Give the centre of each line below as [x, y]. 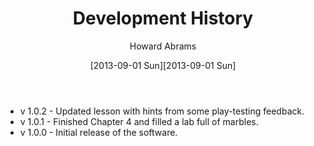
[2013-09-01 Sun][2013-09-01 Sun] [163, 65]
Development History [163, 18]
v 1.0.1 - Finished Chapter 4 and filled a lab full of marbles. [139, 121]
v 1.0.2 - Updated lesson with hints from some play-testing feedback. [162, 111]
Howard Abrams [163, 46]
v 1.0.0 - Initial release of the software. [98, 132]
